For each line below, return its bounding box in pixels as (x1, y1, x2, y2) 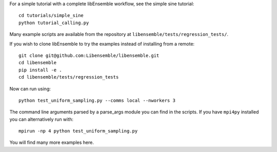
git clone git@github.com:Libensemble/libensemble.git (18, 52, 160, 59)
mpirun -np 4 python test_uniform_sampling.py (18, 128, 138, 134)
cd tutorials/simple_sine (18, 13, 84, 18)
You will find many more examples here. (9, 139, 94, 146)
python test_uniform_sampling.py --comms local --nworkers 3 (18, 98, 175, 103)
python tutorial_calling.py (18, 20, 89, 26)
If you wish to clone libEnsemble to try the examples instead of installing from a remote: (9, 41, 195, 47)
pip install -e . (18, 67, 62, 73)
